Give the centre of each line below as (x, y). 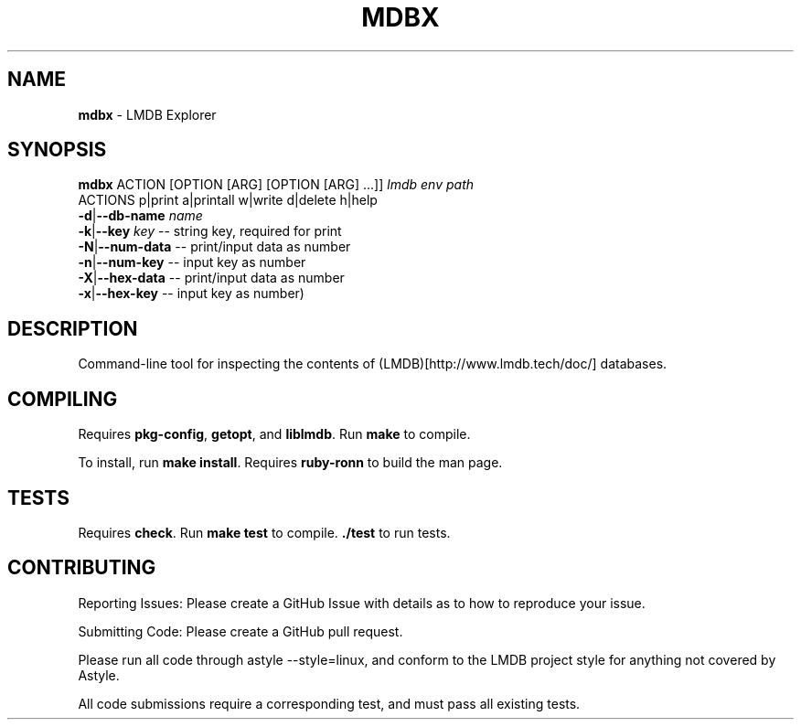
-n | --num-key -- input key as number (192, 262)
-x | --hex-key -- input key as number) (191, 294)
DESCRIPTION (73, 328)
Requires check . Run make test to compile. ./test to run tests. (264, 532)
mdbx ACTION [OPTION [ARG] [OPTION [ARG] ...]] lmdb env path (276, 185)
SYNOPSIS (57, 150)
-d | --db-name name (140, 216)
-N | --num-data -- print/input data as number (214, 247)
